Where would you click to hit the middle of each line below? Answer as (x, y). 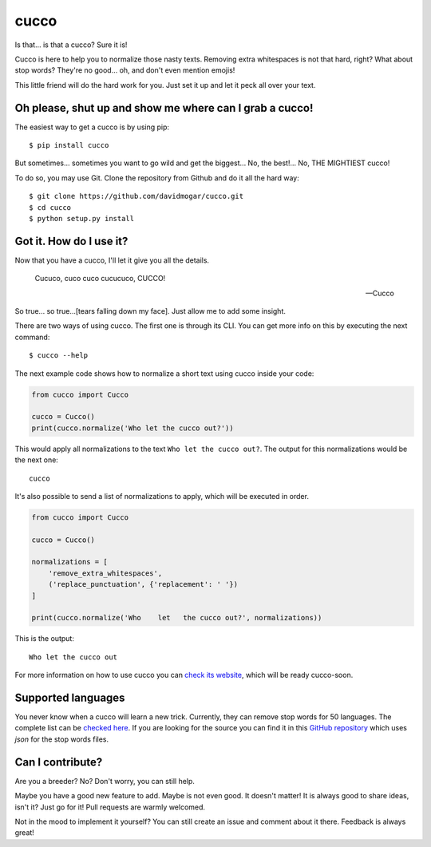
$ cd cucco (50, 207)
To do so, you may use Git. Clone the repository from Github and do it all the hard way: (157, 178)
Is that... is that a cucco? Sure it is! (71, 45)
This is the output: (45, 639)
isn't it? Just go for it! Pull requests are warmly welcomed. (110, 807)
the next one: (37, 460)
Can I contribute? (59, 762)
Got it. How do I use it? (71, 241)
